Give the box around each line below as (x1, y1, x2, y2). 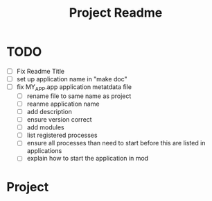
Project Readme (69, 5, 163, 21)
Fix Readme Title (16, 67, 65, 75)
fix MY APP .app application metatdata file (16, 83, 132, 93)
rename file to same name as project (26, 92, 132, 100)
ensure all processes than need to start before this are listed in (26, 139, 206, 147)
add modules (26, 123, 64, 131)
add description (26, 107, 72, 115)
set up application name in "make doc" (16, 75, 127, 83)
